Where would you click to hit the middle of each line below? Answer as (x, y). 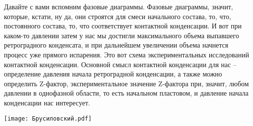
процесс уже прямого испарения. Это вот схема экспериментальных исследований (126, 54)
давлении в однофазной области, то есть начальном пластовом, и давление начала (126, 93)
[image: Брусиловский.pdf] (48, 118)
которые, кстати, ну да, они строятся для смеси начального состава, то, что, (118, 16)
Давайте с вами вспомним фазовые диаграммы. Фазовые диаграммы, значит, (119, 6)
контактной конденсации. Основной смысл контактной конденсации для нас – (120, 64)
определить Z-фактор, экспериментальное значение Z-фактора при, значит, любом (126, 83)
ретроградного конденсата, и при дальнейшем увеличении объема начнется (116, 45)
